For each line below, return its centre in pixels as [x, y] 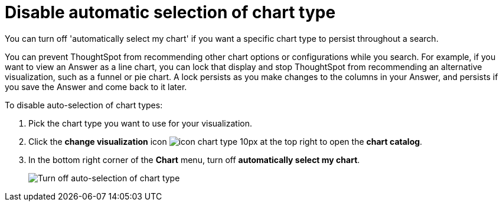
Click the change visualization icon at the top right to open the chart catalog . [226, 141]
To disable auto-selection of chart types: [84, 105]
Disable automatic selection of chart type [170, 12]
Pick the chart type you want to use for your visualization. [140, 123]
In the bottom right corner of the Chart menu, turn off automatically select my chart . [194, 160]
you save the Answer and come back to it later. [96, 87]
